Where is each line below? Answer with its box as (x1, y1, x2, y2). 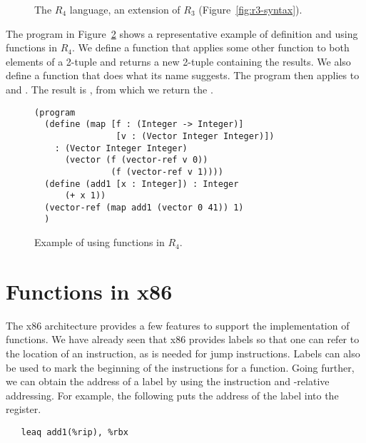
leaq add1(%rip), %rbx (21, 427, 128, 437)
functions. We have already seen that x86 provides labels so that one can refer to (6, 332, 360, 347)
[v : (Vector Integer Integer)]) (116, 131, 275, 141)
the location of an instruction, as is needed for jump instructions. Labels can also (6, 346, 360, 361)
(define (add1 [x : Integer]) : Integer (44, 178, 239, 189)
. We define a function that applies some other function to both (72, 40, 350, 55)
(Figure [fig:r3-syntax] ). (198, 2, 303, 16)
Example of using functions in (34, 235, 165, 250)
